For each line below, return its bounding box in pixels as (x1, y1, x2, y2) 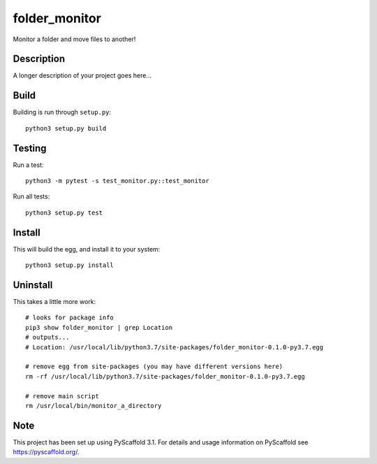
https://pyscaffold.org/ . (13, 448, 80, 456)
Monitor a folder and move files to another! (13, 35, 136, 43)
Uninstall (13, 279, 53, 291)
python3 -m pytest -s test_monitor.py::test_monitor (25, 177, 209, 185)
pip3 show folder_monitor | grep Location (25, 324, 173, 331)
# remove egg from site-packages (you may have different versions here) (25, 363, 283, 370)
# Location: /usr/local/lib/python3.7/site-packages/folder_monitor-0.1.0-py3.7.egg (25, 343, 324, 351)
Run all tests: (13, 192, 50, 201)
